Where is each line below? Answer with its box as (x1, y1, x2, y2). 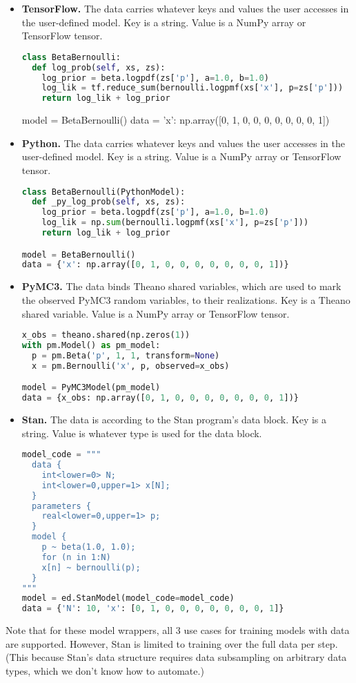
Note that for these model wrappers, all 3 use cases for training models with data (6, 623, 350, 637)
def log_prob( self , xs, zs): (32, 62, 166, 73)
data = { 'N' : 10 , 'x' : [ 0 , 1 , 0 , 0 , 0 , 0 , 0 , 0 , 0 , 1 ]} (21, 604, 284, 614)
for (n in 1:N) (41, 552, 111, 562)
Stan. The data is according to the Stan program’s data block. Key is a (21, 412, 327, 426)
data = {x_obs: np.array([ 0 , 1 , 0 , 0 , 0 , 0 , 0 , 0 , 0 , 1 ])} (21, 393, 299, 403)
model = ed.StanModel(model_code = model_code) (21, 593, 235, 604)
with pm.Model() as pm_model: (21, 340, 161, 350)
